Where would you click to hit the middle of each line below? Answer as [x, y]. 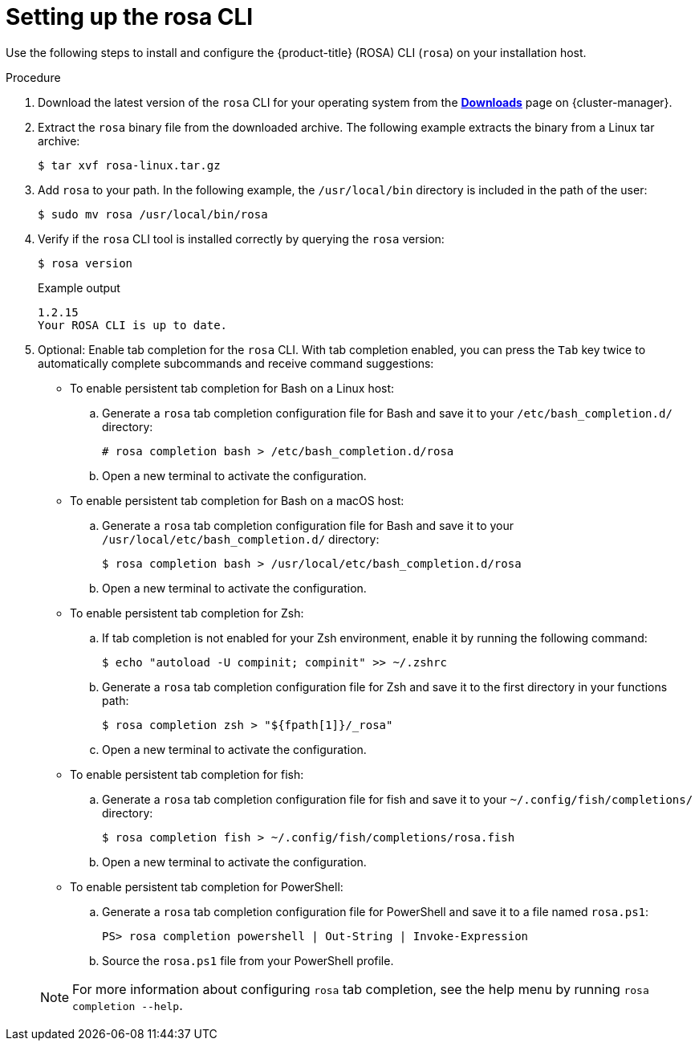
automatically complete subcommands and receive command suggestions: [236, 363]
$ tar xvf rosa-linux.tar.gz [129, 165]
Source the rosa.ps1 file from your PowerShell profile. [248, 960]
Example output [79, 287]
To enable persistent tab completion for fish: [187, 774]
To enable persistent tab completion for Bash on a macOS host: [237, 500]
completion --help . [128, 1005]
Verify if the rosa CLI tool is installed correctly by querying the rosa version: [241, 238]
